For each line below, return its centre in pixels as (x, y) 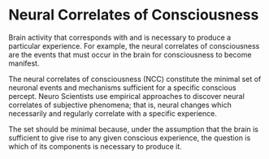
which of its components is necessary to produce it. (95, 146)
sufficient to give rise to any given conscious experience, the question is (130, 138)
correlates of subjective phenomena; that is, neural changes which (120, 105)
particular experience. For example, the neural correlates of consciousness (134, 45)
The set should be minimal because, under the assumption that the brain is (133, 129)
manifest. (24, 63)
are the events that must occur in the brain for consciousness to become (130, 54)
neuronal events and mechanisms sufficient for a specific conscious (123, 88)
